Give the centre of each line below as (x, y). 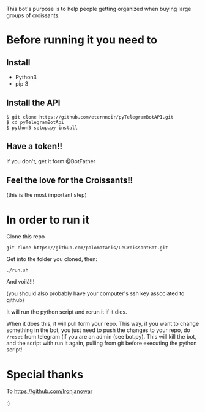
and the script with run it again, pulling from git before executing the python (102, 343)
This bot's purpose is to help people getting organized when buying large (99, 9)
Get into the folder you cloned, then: (52, 259)
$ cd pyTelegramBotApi (35, 122)
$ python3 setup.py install (42, 128)
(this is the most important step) (47, 195)
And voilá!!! (20, 282)
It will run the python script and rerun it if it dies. (67, 312)
